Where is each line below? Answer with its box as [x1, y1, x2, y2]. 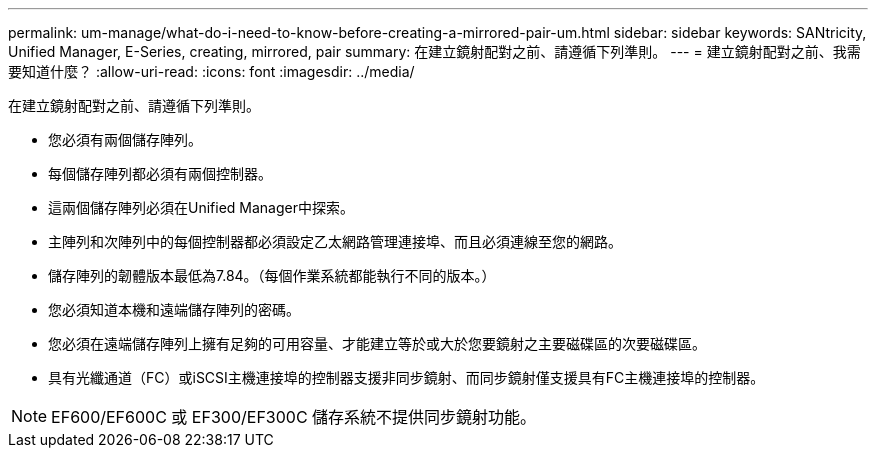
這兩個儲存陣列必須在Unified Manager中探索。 [48, 199, 354, 216]
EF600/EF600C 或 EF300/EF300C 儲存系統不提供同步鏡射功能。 [51, 407, 537, 427]
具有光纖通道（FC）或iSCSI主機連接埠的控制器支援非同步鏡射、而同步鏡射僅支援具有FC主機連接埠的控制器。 [48, 369, 765, 386]
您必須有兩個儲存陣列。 [48, 131, 202, 148]
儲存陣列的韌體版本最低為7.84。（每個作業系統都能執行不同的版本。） [48, 267, 496, 284]
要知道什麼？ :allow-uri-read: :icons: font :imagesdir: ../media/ [8, 63, 415, 80]
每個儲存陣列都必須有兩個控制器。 [48, 165, 272, 182]
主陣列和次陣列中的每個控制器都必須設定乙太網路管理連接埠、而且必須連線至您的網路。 [48, 233, 622, 250]
